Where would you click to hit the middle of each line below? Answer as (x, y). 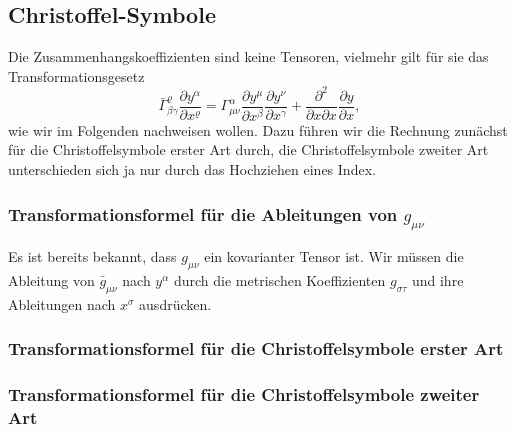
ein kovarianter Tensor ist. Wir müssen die (334, 256)
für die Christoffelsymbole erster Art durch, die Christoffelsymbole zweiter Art (248, 149)
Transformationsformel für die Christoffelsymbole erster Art (256, 348)
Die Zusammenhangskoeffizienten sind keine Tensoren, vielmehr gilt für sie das (248, 56)
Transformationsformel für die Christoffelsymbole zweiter (244, 394)
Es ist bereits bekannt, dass (92, 256)
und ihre (437, 279)
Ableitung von (51, 279)
